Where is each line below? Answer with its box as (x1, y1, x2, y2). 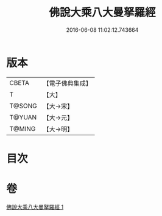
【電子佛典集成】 (43, 79, 93, 88)
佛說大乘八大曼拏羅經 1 (6, 203, 64, 210)
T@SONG (9, 102, 38, 110)
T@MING (9, 124, 36, 133)
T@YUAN (9, 113, 37, 121)
